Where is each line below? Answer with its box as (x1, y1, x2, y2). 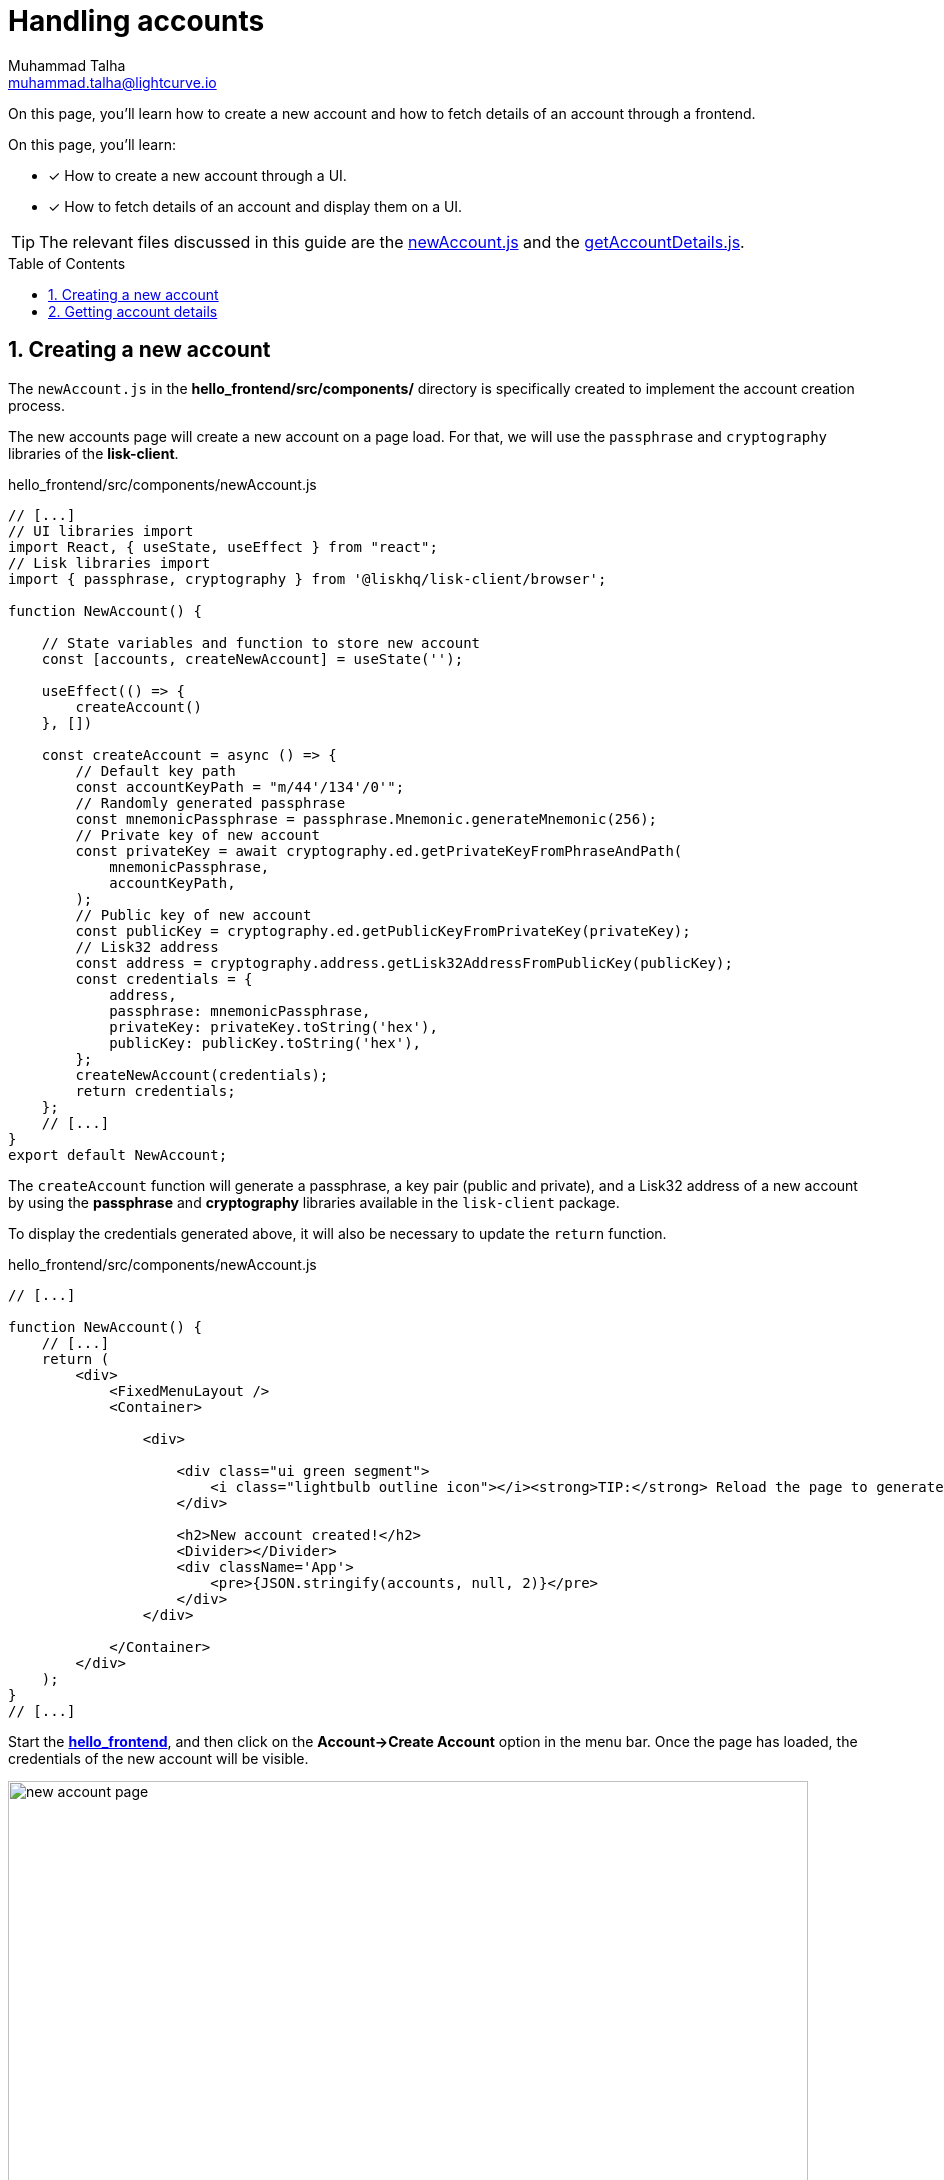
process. (8, 396, 65, 414)
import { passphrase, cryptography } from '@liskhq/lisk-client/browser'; (8, 570, 607, 587)
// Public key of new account (75, 906, 312, 923)
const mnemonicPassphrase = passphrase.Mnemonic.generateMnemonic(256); (75, 810, 658, 827)
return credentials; (75, 1082, 236, 1099)
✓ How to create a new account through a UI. (48, 166, 347, 184)
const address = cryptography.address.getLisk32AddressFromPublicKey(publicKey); (75, 954, 733, 971)
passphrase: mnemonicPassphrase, (109, 1002, 371, 1019)
